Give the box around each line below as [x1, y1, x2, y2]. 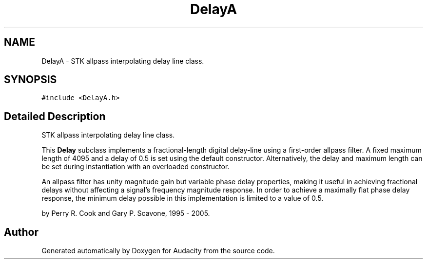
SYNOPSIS [4, 73, 57, 86]
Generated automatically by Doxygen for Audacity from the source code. [41, 246, 275, 255]
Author [4, 226, 39, 238]
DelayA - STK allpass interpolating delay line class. [41, 56, 204, 65]
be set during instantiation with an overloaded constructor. [41, 162, 230, 171]
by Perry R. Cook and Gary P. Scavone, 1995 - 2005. [41, 209, 210, 218]
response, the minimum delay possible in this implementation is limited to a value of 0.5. [41, 194, 324, 203]
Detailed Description [4, 110, 106, 123]
